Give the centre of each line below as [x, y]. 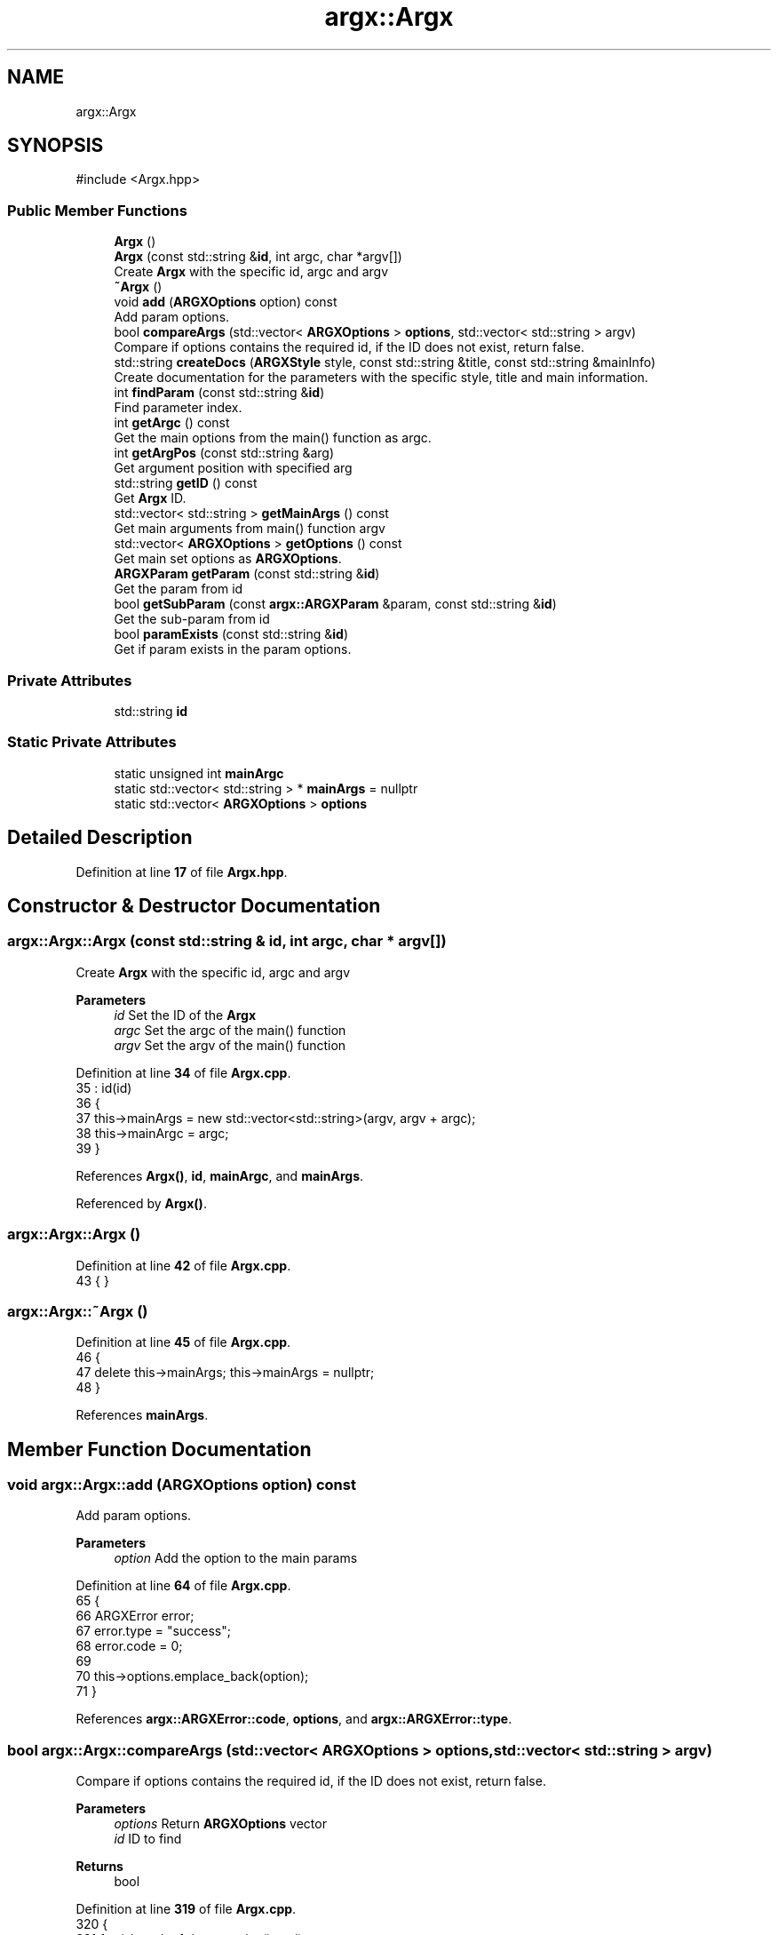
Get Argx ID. [150, 498]
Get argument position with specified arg [233, 468]
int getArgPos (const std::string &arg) [224, 453]
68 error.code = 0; [129, 1646]
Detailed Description [100, 838]
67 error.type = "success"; [153, 1631]
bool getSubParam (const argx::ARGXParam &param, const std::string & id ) [335, 604]
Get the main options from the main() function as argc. [273, 438]
